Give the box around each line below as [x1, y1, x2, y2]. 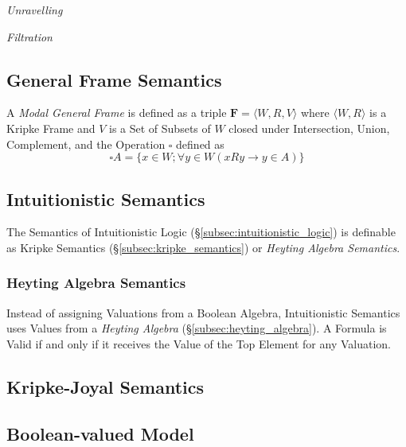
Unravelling [6, 2, 63, 17]
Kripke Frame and [6, 119, 96, 136]
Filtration [6, 28, 53, 45]
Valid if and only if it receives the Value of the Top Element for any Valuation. [6, 335, 391, 352]
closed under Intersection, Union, [228, 119, 390, 136]
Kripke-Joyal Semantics [6, 374, 205, 398]
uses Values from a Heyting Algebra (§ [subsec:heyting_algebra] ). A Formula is [6, 320, 387, 336]
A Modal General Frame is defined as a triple [6, 104, 227, 121]
